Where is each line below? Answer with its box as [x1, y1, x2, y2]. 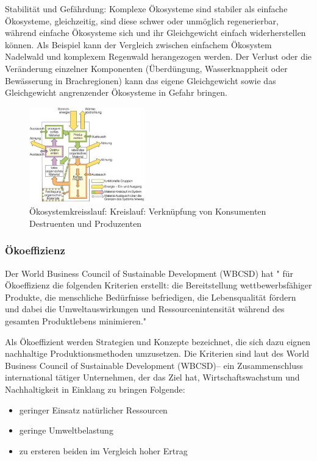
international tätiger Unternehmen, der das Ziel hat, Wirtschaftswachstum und [5, 371, 300, 384]
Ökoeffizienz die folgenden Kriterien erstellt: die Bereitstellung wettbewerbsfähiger [5, 279, 312, 291]
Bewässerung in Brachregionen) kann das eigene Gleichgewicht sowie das [5, 74, 276, 87]
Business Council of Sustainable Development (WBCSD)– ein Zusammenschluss [5, 359, 304, 371]
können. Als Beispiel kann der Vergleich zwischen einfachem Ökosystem [5, 38, 272, 51]
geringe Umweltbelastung [19, 424, 113, 437]
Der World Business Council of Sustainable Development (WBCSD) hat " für [5, 266, 293, 279]
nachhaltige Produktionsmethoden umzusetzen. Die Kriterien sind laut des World [5, 347, 310, 360]
